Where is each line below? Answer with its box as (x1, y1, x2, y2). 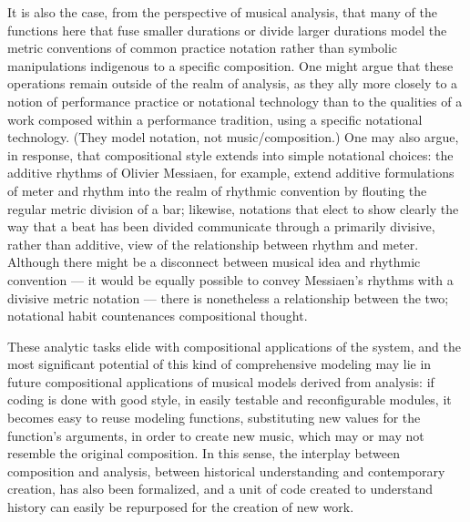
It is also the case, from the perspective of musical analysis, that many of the (7, 3, 437, 21)
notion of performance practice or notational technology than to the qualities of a (7, 91, 463, 110)
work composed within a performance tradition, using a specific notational (7, 109, 423, 128)
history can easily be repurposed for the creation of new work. (7, 497, 354, 517)
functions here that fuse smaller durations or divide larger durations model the (7, 20, 447, 39)
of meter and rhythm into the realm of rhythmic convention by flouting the (7, 180, 427, 200)
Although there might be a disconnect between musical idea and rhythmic (7, 252, 421, 271)
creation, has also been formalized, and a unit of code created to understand (7, 479, 434, 498)
